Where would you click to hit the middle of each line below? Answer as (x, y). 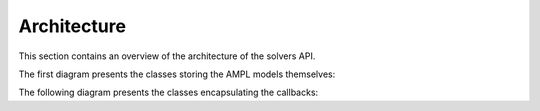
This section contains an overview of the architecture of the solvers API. (167, 56)
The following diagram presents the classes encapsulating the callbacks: (168, 92)
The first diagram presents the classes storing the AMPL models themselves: (177, 74)
